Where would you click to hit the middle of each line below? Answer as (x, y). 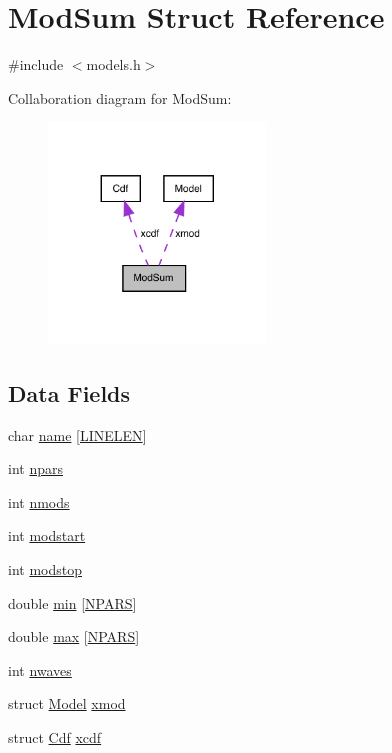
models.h (113, 64)
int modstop (45, 568)
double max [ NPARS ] (74, 636)
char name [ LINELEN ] (77, 434)
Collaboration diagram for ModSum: (120, 97)
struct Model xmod (67, 703)
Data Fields (69, 392)
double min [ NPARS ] (72, 602)
